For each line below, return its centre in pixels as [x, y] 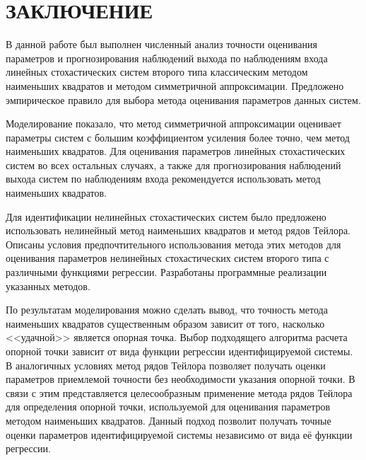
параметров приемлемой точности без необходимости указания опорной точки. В [181, 379]
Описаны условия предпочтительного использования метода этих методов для [173, 244]
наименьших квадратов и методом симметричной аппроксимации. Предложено [175, 85]
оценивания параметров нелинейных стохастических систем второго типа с [167, 258]
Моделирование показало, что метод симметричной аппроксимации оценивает [173, 123]
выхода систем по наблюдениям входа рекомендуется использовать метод [163, 179]
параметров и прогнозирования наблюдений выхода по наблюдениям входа [167, 58]
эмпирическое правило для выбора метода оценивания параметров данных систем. [183, 99]
